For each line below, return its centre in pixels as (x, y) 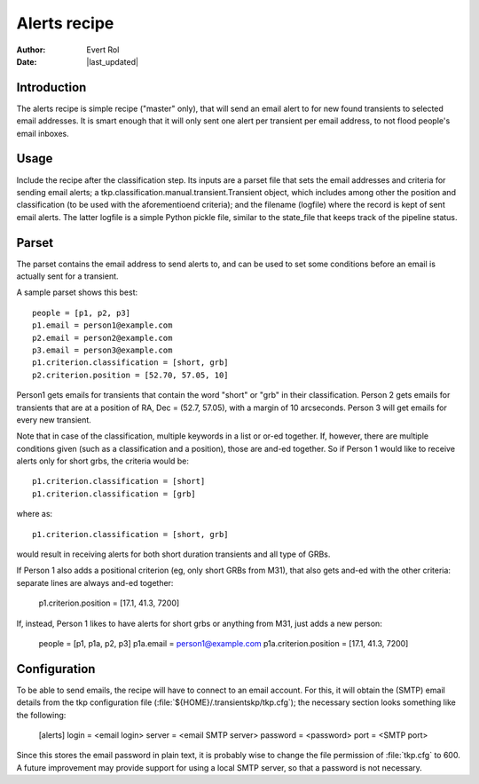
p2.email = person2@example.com (102, 338)
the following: (41, 715)
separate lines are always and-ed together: (95, 582)
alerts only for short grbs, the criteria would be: (103, 461)
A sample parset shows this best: (77, 292)
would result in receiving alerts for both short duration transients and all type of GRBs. (173, 554)
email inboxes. (43, 133)
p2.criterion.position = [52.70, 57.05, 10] (131, 375)
